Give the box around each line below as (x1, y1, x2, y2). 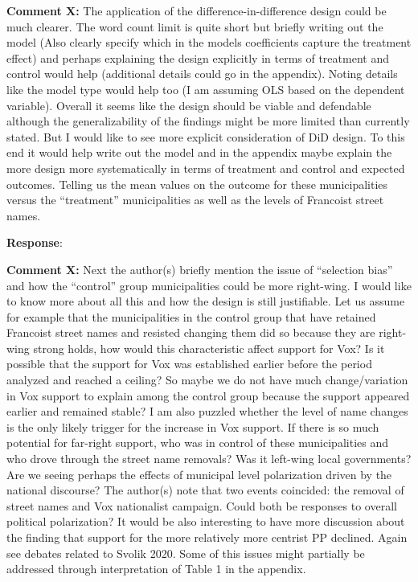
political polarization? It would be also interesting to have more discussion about (6, 513, 405, 530)
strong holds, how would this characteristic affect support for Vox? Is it (33, 339, 385, 356)
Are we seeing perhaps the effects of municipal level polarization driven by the (6, 465, 392, 482)
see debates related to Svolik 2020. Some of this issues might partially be (6, 544, 365, 561)
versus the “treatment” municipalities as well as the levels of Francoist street (6, 191, 384, 208)
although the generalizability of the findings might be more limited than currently (6, 113, 410, 129)
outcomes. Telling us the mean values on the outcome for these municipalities (6, 175, 388, 192)
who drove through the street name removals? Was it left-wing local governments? (6, 450, 412, 467)
